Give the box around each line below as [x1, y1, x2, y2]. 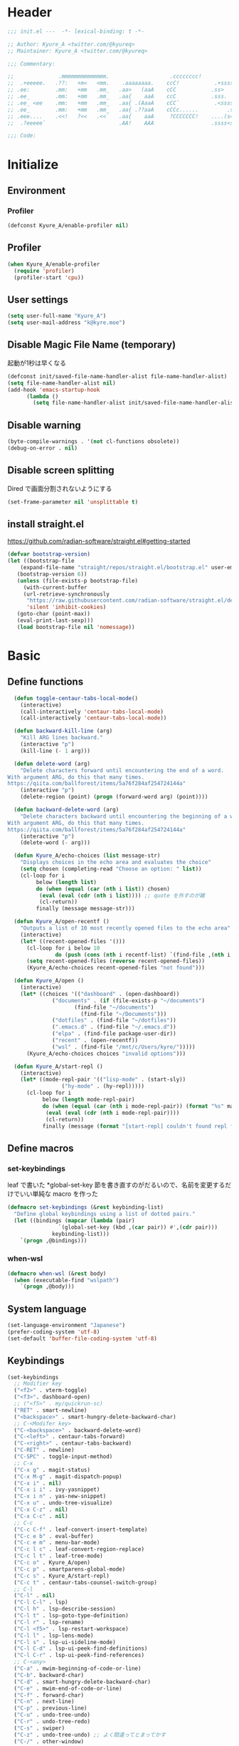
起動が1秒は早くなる [7, 358, 66, 367]
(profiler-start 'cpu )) [14, 274, 84, 281]
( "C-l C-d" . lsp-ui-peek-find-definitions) [14, 1645, 148, 1653]
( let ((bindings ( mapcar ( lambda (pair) [14, 1217, 135, 1224]
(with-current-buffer [23, 583, 87, 591]
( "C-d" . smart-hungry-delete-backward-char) [14, 1678, 152, 1685]
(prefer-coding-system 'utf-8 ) [7, 1328, 100, 1336]
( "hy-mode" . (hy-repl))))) [61, 1083, 144, 1090]
